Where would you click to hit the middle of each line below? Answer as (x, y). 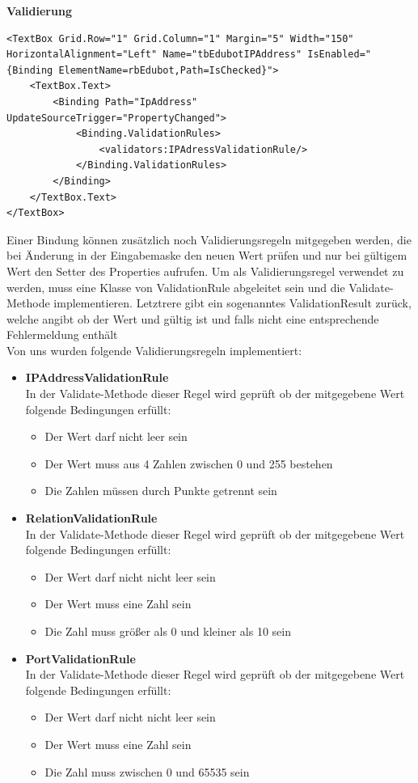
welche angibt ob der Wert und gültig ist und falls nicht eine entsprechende (193, 318)
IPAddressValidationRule (97, 377)
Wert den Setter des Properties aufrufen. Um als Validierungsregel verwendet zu (205, 271)
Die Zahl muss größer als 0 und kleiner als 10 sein (168, 631)
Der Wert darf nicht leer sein (116, 436)
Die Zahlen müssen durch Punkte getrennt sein (161, 491)
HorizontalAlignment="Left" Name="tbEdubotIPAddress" (154, 55)
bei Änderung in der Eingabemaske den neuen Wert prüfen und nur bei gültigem (207, 255)
